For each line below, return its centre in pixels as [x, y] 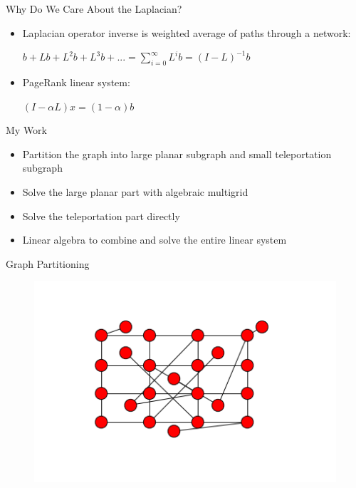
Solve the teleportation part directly [101, 216]
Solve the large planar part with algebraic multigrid [135, 191]
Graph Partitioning [48, 263]
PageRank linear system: [76, 82]
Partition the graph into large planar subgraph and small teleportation [177, 154]
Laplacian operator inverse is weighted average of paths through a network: [187, 32]
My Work [27, 130]
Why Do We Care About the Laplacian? [94, 9]
